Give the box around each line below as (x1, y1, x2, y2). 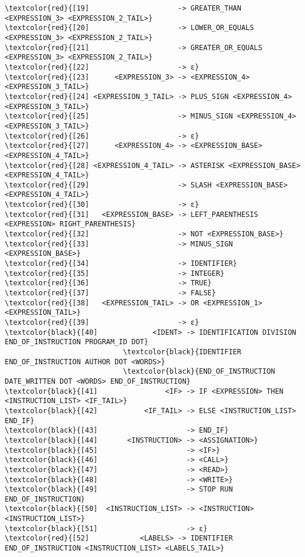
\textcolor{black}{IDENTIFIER (123, 347, 241, 356)
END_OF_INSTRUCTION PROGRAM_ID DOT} (5, 338, 149, 347)
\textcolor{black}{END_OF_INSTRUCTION (123, 367, 276, 376)
